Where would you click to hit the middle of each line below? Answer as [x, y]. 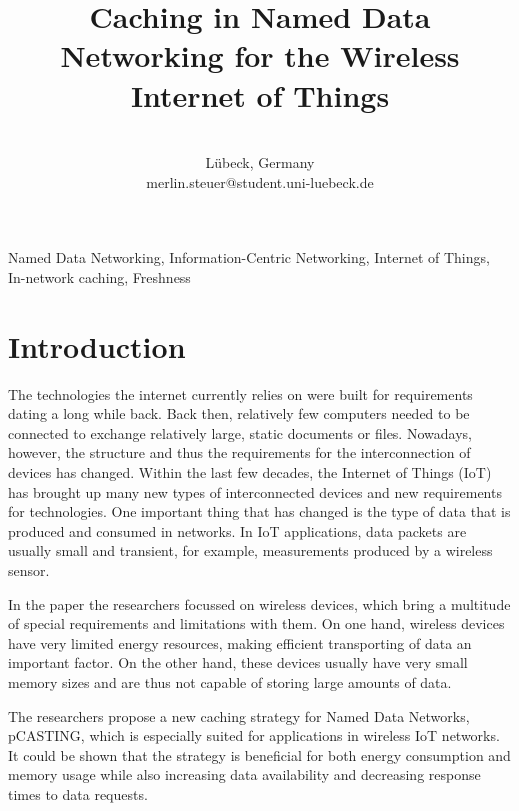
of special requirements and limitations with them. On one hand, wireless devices [256, 623]
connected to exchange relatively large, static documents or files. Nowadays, [240, 432]
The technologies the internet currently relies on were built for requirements [240, 393]
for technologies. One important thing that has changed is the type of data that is [259, 511]
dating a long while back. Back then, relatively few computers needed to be [239, 413]
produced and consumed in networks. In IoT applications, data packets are [237, 530]
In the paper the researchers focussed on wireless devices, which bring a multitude [259, 603]
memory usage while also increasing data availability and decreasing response [244, 774]
